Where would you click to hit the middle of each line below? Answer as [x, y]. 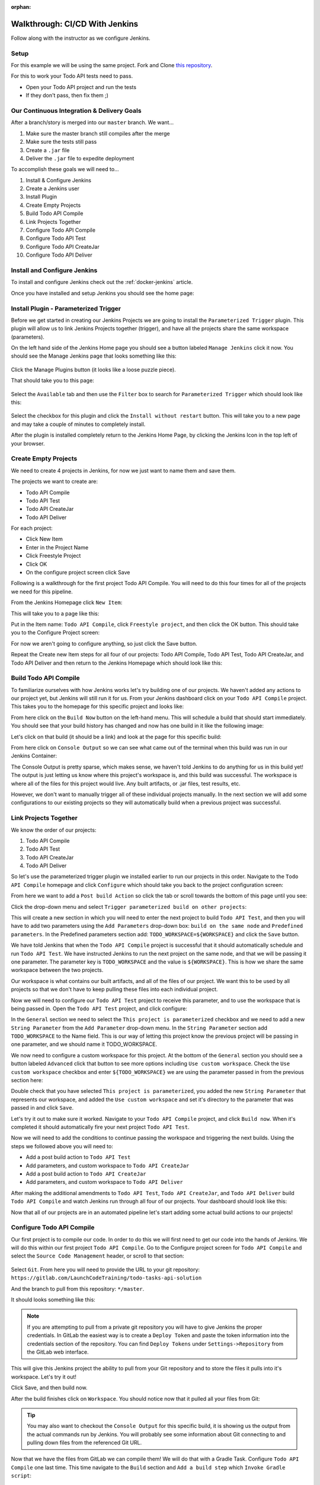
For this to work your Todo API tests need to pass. [72, 76]
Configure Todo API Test [56, 238]
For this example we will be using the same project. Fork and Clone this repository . [112, 65]
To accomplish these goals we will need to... [65, 169]
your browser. [28, 443]
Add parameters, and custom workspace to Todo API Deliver [104, 1182]
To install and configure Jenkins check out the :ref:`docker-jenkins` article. [102, 282]
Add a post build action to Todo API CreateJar [86, 1174]
